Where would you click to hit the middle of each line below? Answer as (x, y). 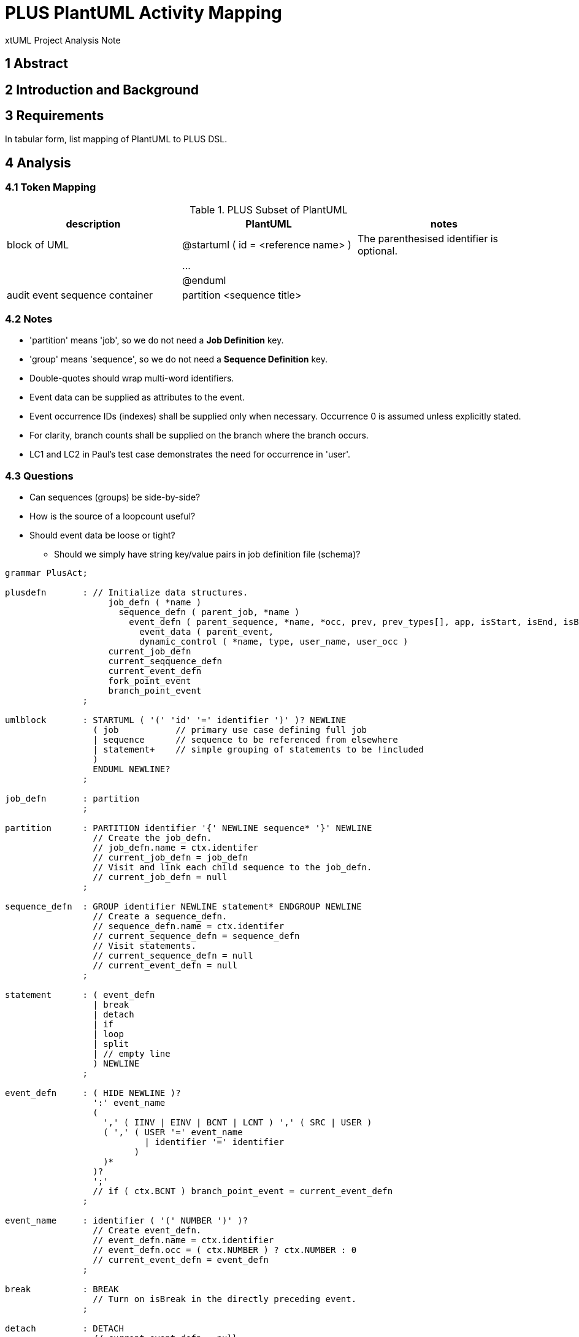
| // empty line (132, 1054)
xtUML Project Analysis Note (63, 40)
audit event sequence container (80, 295)
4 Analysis (38, 163)
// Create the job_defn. (152, 838)
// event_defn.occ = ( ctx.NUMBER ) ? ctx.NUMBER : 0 (225, 1250)
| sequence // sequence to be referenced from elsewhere (245, 740)
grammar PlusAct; (46, 573)
